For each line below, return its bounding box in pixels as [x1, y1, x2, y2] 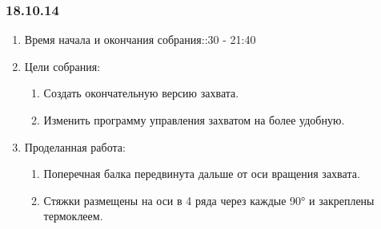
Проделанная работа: [24, 138, 126, 155]
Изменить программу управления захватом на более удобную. [43, 112, 345, 128]
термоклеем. [43, 207, 103, 224]
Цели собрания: [24, 57, 101, 74]
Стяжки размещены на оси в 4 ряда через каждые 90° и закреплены [43, 191, 375, 208]
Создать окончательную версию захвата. [43, 85, 239, 101]
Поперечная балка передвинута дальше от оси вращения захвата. [43, 165, 360, 182]
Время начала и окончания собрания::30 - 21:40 [24, 31, 256, 48]
